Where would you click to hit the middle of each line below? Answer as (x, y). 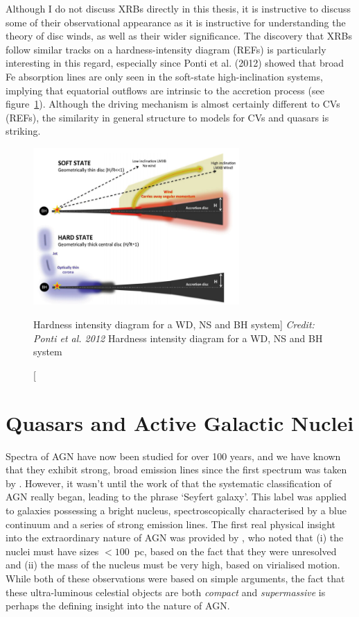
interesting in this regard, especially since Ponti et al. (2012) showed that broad (175, 63)
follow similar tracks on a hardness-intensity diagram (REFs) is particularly (166, 49)
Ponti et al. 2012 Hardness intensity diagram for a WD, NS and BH (178, 338)
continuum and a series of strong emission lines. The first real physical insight (171, 524)
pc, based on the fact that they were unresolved (235, 551)
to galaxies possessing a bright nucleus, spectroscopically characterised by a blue (176, 510)
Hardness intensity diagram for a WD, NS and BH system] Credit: (174, 324)
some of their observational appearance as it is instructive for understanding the (176, 22)
